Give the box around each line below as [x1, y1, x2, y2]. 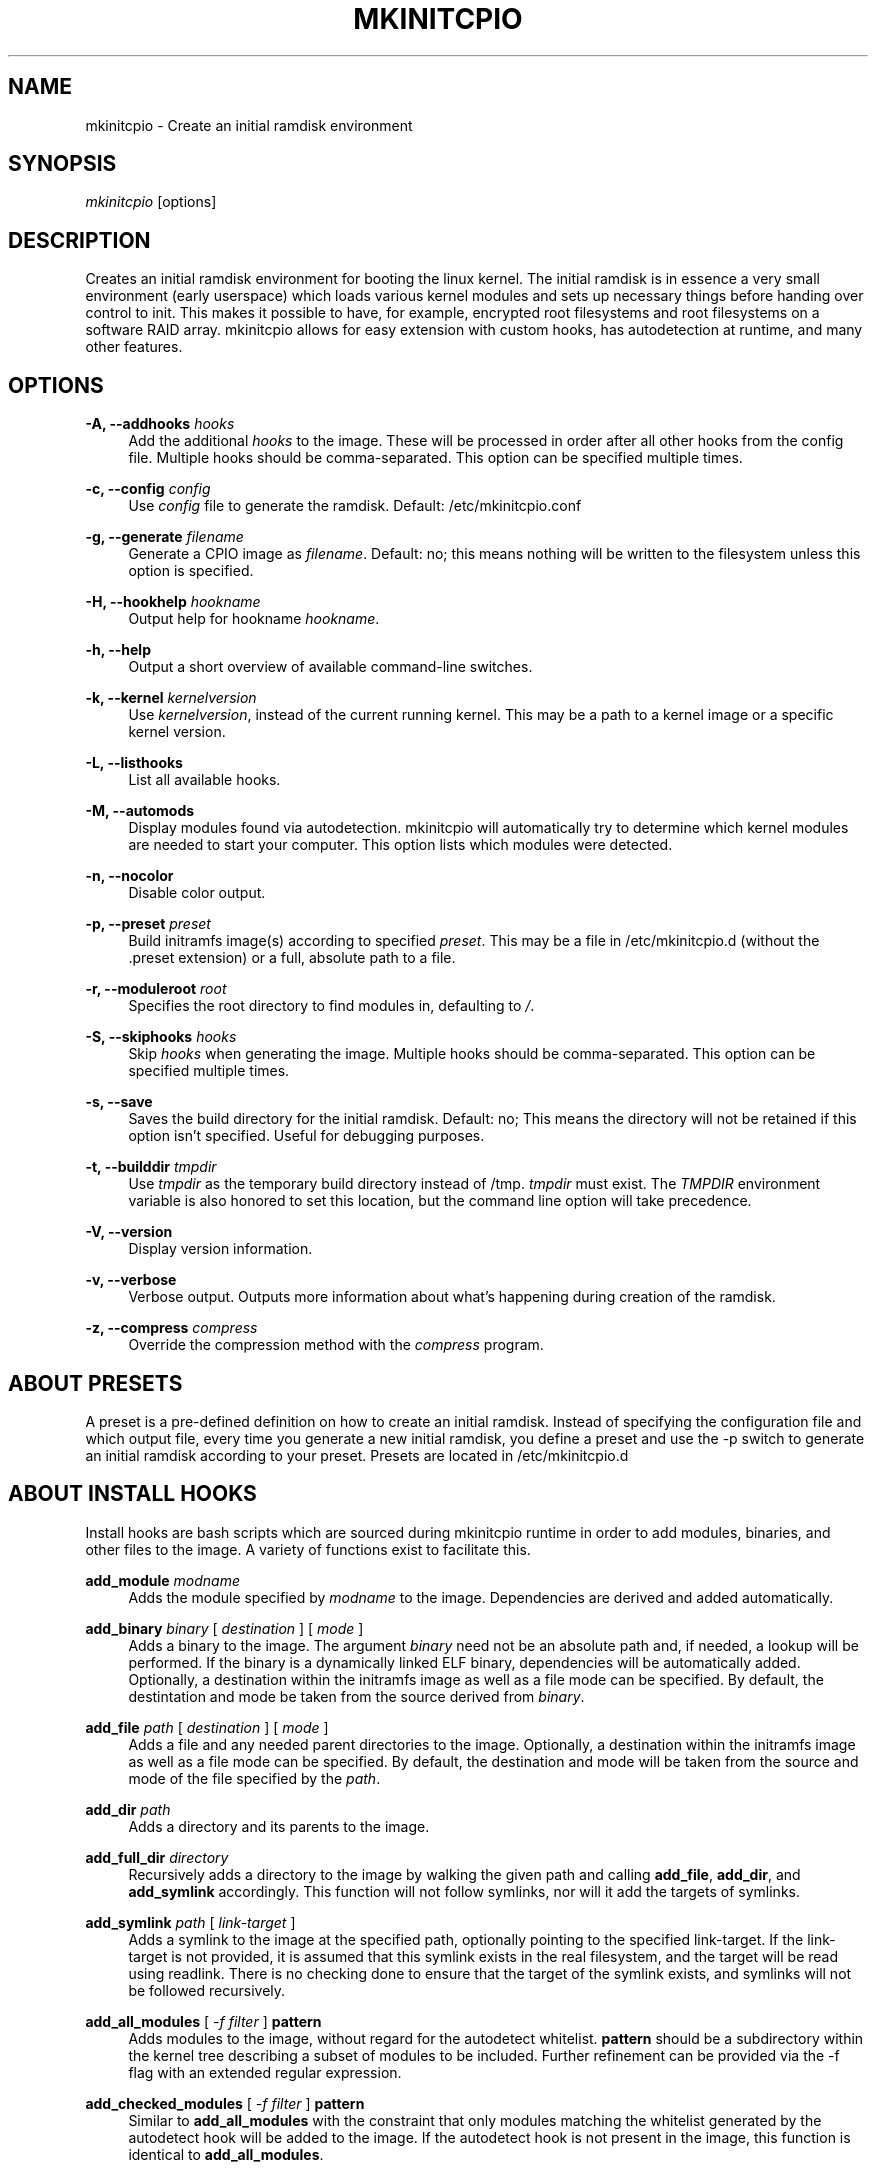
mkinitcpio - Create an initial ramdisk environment [85, 116, 413, 134]
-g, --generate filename [85, 528, 244, 546]
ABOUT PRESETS [8, 1370, 183, 1396]
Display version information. [128, 1240, 313, 1258]
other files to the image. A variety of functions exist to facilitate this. [85, 1540, 531, 1558]
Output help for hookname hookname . [128, 610, 380, 628]
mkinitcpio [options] [85, 193, 217, 211]
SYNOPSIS [8, 151, 117, 177]
